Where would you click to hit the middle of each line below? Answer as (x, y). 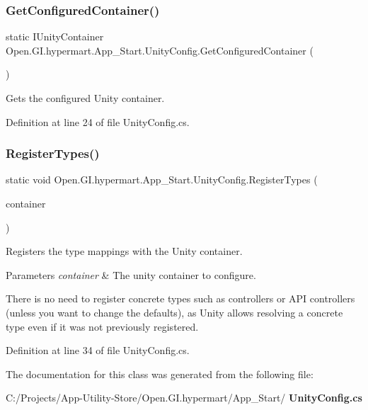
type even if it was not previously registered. (102, 326)
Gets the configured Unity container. (85, 98)
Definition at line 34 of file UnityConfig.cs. (98, 350)
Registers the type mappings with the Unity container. (124, 251)
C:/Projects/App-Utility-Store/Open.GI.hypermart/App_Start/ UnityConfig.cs (184, 398)
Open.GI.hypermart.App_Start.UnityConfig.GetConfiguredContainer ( (160, 50)
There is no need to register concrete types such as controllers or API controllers (180, 298)
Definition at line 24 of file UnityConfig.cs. (98, 121)
